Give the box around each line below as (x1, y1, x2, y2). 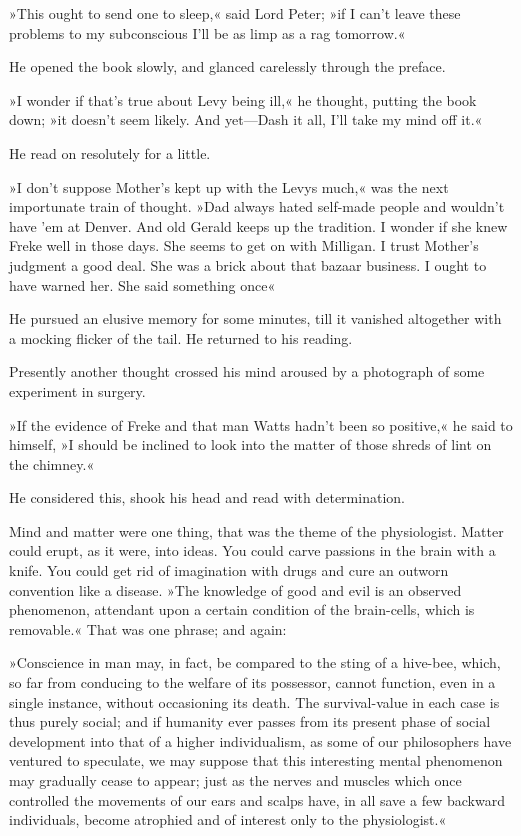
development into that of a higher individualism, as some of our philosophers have (9, 730, 512, 751)
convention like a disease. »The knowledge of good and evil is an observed (9, 579, 462, 600)
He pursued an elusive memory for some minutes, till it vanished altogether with (9, 308, 502, 329)
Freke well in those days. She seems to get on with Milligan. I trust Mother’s (9, 235, 479, 256)
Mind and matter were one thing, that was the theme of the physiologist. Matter (9, 520, 504, 541)
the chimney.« (9, 453, 95, 474)
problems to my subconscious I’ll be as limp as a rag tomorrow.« (9, 22, 406, 43)
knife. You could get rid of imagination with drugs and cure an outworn (9, 560, 449, 581)
